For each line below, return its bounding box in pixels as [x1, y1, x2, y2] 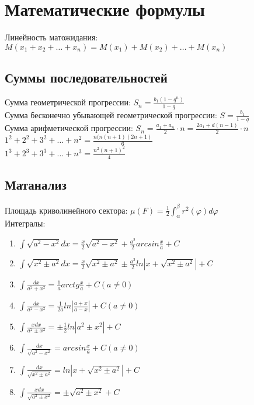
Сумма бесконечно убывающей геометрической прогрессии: [5, 109, 217, 121]
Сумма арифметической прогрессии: [5, 122, 133, 134]
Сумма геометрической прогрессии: [5, 96, 131, 108]
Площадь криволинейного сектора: [5, 204, 128, 216]
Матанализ [5, 176, 67, 194]
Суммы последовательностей [5, 68, 168, 87]
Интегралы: [5, 217, 46, 229]
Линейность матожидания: [5, 31, 98, 43]
